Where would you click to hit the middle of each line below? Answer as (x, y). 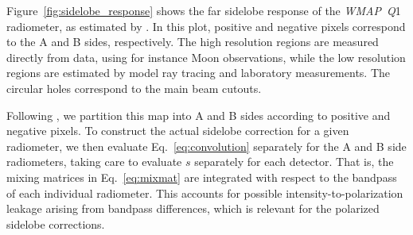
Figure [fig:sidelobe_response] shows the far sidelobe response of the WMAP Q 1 (204, 10)
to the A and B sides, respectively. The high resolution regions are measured (193, 42)
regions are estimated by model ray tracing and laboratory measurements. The (199, 73)
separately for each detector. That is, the (294, 162)
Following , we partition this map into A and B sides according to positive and (199, 115)
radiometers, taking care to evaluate (94, 162)
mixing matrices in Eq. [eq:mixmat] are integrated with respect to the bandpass (202, 177)
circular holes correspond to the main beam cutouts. (134, 88)
